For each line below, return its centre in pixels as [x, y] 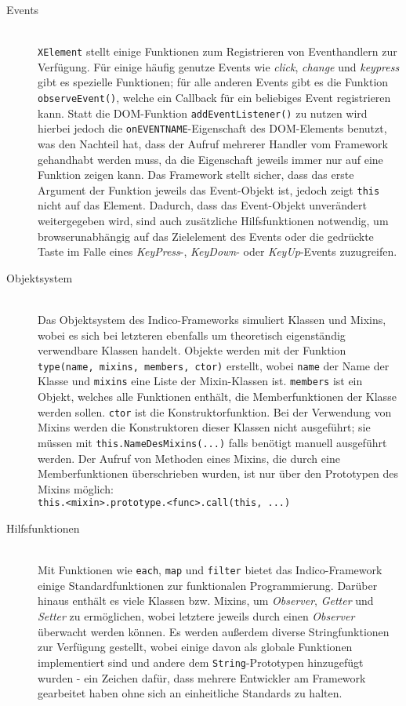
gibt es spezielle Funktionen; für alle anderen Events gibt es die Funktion [213, 82]
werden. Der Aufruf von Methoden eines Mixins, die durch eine [189, 458]
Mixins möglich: [76, 488]
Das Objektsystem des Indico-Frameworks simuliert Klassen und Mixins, [212, 319]
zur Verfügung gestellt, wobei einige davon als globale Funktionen [195, 647]
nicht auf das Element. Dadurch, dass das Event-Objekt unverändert [202, 205]
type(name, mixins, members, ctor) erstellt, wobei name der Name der [214, 365]
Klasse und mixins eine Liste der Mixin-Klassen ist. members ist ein [200, 381]
